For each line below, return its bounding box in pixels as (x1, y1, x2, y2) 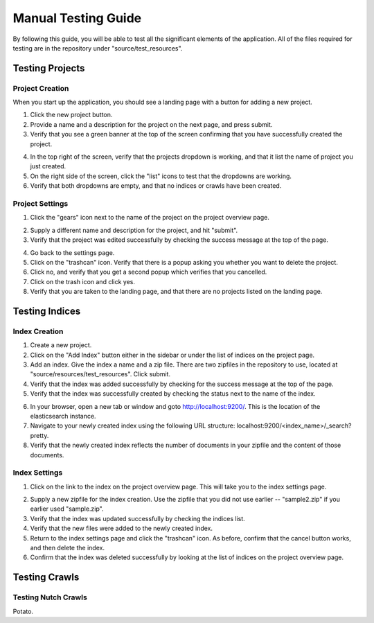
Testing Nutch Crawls (12, 593, 88, 602)
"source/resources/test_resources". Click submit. (30, 370, 171, 378)
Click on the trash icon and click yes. (30, 277, 135, 286)
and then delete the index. (30, 544, 105, 552)
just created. (30, 162, 66, 170)
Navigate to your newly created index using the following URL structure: (30, 421, 235, 430)
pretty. (30, 431, 49, 439)
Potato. (12, 607, 34, 615)
